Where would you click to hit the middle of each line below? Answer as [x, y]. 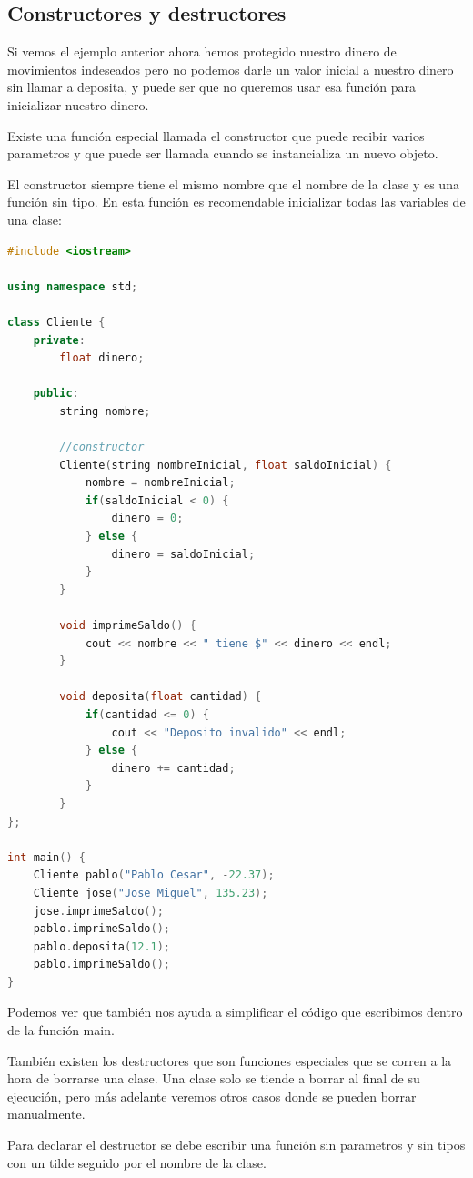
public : [56, 394]
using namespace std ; [73, 286]
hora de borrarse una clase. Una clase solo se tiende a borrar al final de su [214, 1078]
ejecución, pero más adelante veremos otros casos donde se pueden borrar [212, 1096]
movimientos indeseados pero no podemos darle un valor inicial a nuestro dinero [231, 69]
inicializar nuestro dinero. [78, 104]
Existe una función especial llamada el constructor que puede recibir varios [216, 135]
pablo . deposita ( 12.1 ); [102, 946]
